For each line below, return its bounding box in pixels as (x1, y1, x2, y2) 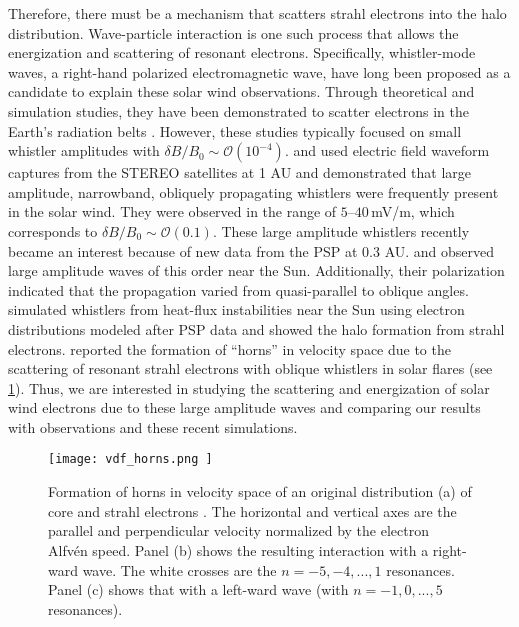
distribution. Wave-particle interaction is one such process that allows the (8, 22, 459, 43)
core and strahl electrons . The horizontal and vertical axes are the (48, 500, 457, 521)
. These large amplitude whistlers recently (212, 220, 470, 241)
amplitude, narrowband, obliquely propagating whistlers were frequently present (8, 181, 499, 202)
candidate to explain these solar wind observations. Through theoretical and (8, 81, 475, 102)
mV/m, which (371, 201, 455, 222)
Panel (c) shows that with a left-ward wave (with (48, 579, 349, 600)
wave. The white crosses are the (82, 559, 277, 580)
